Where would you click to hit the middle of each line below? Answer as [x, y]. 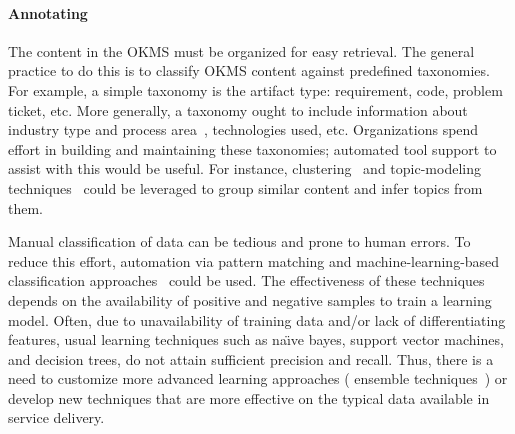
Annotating [48, 12]
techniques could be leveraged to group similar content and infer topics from [245, 187]
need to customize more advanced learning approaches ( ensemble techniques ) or [258, 378]
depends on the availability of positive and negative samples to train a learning [250, 299]
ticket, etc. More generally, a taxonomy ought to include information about [238, 109]
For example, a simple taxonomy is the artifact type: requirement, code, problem [255, 89]
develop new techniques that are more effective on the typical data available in [249, 397]
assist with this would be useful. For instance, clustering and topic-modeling [244, 168]
